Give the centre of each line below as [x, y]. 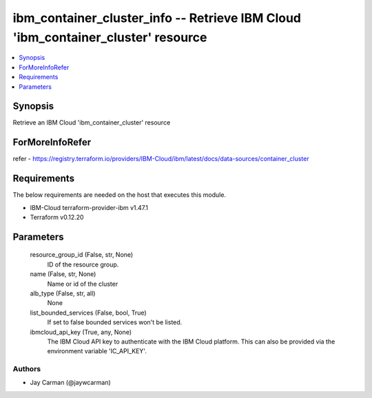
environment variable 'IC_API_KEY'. [97, 351]
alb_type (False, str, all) [63, 293]
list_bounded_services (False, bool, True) [89, 313]
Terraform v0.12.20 [57, 218]
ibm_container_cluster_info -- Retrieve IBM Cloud [157, 18]
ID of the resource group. [83, 264]
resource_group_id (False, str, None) [82, 255]
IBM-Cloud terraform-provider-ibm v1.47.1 [89, 207]
